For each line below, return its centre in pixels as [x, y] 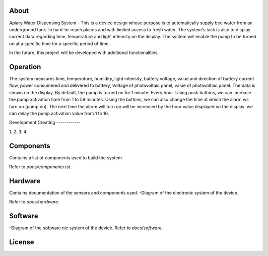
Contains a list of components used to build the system [66, 158]
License [22, 242]
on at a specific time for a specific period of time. [60, 43]
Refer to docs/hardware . [34, 202]
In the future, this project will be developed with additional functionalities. [84, 53]
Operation [25, 67]
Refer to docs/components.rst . [40, 167]
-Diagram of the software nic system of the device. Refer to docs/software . [86, 228]
